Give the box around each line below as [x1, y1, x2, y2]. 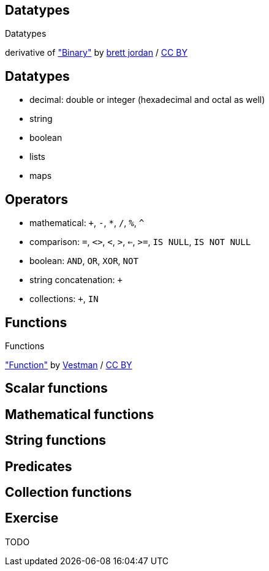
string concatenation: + [29, 274, 123, 285]
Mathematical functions [5, 406, 154, 422]
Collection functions [5, 485, 132, 501]
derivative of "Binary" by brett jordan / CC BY [5, 47, 188, 58]
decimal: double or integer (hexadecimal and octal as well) [29, 94, 265, 105]
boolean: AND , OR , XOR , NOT [29, 255, 138, 267]
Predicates [5, 458, 72, 474]
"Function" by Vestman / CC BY [5, 359, 132, 370]
